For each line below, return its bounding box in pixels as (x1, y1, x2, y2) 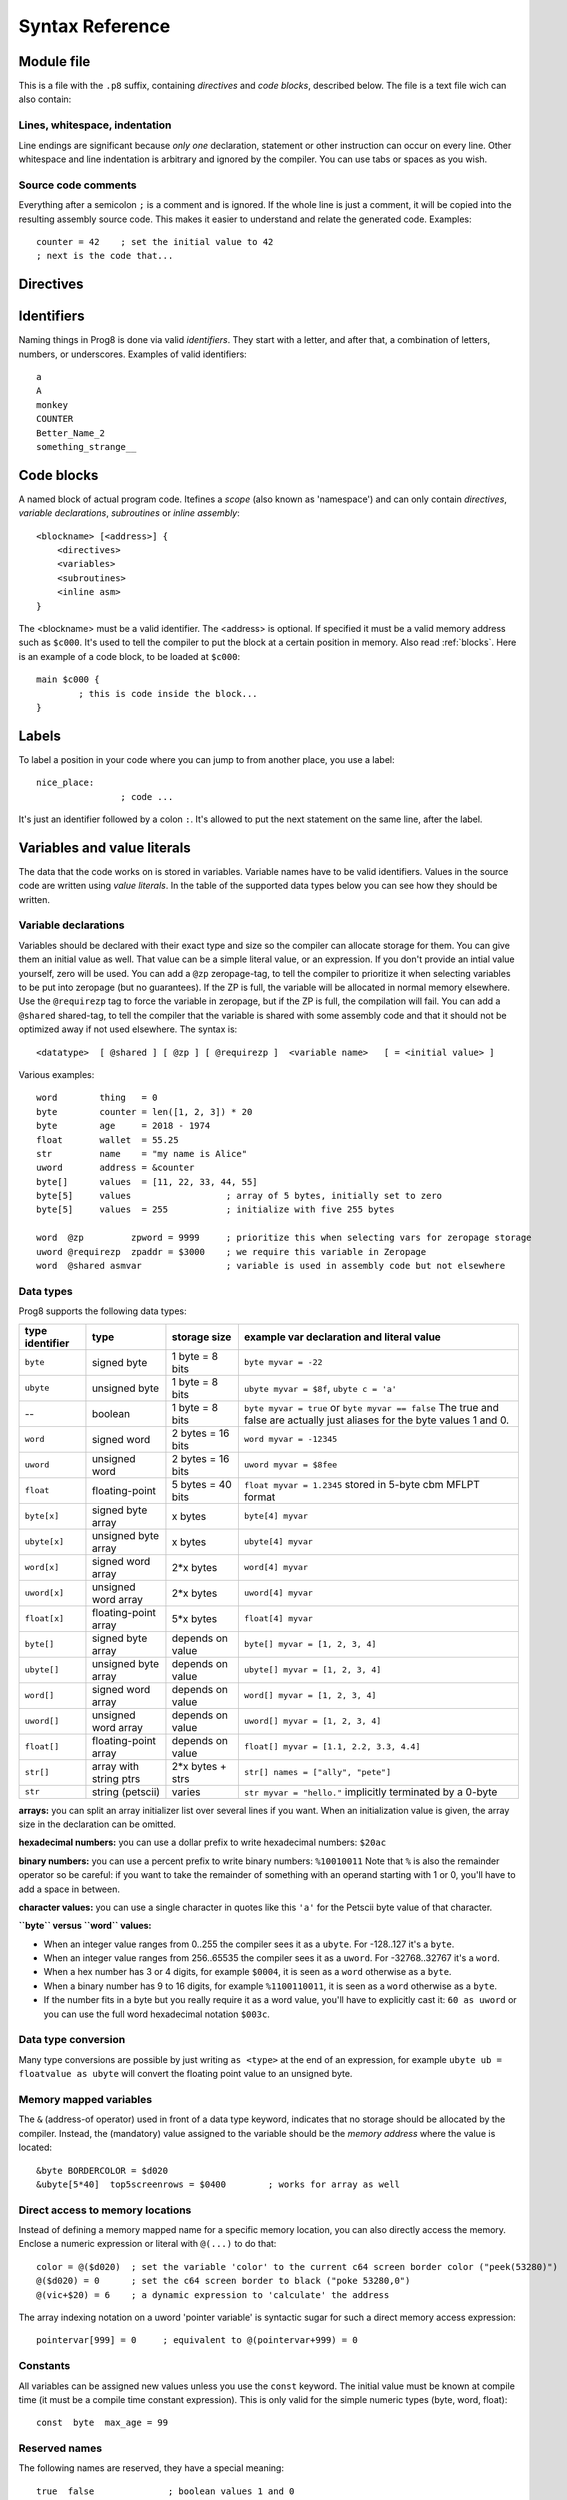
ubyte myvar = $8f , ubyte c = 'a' (243, 1381, 397, 1395)
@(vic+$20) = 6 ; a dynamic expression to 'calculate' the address (36, 2289, 390, 2300)
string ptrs (91, 1771, 141, 1785)
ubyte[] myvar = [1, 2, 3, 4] (243, 1665, 382, 1675)
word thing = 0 (36, 1092, 158, 1104)
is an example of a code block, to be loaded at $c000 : (18, 650, 240, 662)
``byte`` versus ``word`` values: (18, 1920, 152, 1932)
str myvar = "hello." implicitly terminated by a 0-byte (243, 1785, 498, 1799)
